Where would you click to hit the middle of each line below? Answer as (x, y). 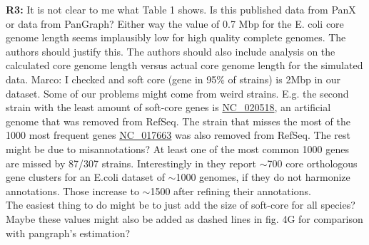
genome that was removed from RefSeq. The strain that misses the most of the (178, 121)
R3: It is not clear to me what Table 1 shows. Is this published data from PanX (181, 9)
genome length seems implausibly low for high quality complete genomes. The (176, 37)
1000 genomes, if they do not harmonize (263, 177)
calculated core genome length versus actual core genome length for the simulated (184, 65)
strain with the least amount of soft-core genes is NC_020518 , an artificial (168, 107)
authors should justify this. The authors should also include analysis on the (171, 51)
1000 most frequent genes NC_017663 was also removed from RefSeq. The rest (178, 135)
